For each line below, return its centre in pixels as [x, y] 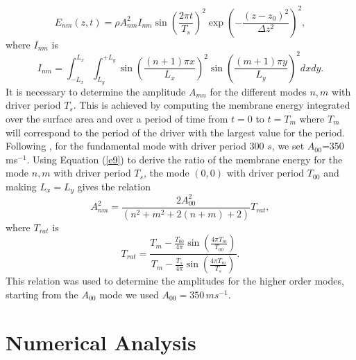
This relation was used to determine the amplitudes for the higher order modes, [175, 281]
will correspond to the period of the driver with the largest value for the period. [175, 132]
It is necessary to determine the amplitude [96, 91]
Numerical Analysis [101, 342]
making [21, 186]
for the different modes [258, 91]
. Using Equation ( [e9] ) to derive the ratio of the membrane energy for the [185, 159]
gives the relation [114, 186]
